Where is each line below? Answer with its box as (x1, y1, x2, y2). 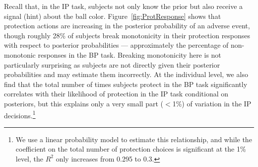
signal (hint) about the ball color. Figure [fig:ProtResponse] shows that (4, 10, 221, 21)
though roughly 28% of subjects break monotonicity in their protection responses (4, 30, 251, 40)
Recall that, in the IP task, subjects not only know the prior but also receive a (4, 1, 243, 11)
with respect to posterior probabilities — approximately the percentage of (4, 40, 229, 50)
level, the (15, 153, 44, 164)
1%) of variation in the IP (172, 98, 252, 108)
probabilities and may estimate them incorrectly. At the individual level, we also (4, 69, 248, 80)
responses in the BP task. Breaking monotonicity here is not (38, 49, 221, 60)
